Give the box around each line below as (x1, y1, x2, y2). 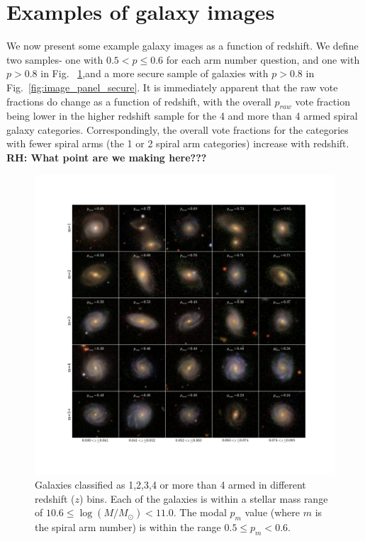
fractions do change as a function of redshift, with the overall (6, 93, 271, 108)
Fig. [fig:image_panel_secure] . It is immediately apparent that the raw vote (6, 79, 338, 94)
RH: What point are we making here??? (6, 150, 207, 165)
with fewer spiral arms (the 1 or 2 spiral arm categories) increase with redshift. (6, 136, 349, 151)
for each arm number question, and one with (166, 52, 360, 67)
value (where (245, 505, 301, 520)
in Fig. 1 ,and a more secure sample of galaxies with (40, 66, 269, 81)
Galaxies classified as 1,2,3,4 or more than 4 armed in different (35, 477, 306, 492)
